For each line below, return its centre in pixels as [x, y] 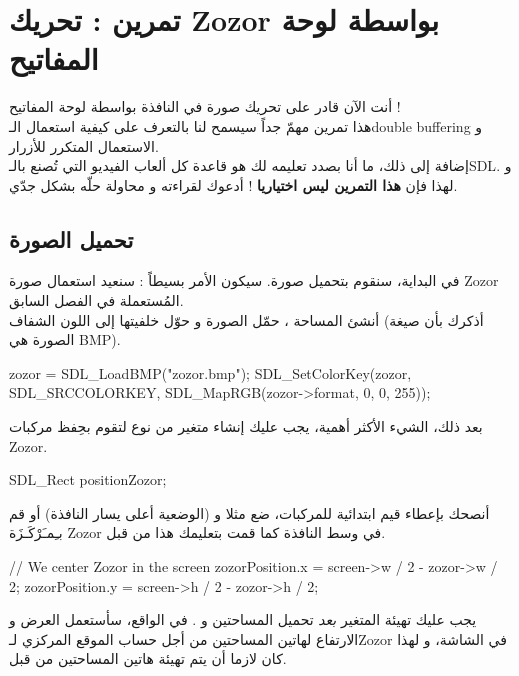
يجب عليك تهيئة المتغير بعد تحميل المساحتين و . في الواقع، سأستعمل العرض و [243, 619]
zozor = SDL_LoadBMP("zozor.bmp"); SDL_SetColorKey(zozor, [210, 372]
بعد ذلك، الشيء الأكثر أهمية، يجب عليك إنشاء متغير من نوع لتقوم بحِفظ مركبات [246, 426]
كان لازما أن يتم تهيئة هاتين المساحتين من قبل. [148, 658]
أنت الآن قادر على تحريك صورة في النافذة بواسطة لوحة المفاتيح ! [205, 106]
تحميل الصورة [71, 238]
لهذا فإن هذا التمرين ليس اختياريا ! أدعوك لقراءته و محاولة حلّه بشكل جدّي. [233, 184]
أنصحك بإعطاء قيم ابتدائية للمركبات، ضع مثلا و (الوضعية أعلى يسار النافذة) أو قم [249, 512]
